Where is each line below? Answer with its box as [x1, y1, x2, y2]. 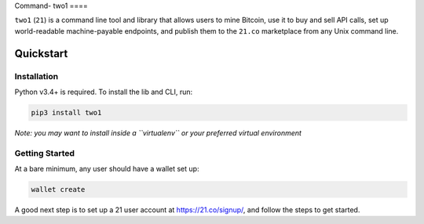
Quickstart [14, 47, 68, 60]
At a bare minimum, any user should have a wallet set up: [14, 164, 199, 174]
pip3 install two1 [31, 108, 102, 117]
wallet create [31, 185, 86, 194]
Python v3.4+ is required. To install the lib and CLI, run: [14, 87, 193, 96]
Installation [14, 70, 59, 81]
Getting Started [14, 147, 75, 158]
